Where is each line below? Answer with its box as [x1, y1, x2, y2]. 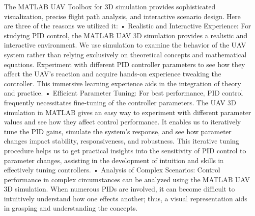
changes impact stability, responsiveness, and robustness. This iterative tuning [4, 136, 239, 146]
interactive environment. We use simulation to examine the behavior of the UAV [4, 40, 246, 50]
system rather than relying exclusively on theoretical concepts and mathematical [4, 49, 247, 59]
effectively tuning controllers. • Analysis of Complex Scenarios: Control [4, 165, 220, 175]
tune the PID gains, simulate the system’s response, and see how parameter [4, 126, 232, 136]
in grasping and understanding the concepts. [4, 203, 138, 213]
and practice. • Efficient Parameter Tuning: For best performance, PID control [4, 88, 243, 98]
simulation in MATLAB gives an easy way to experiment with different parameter [4, 107, 251, 117]
